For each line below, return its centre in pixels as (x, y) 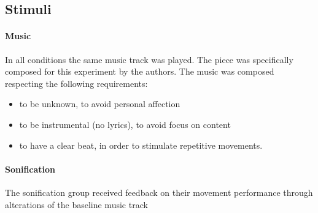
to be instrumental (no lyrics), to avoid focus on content (125, 124)
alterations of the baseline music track (76, 204)
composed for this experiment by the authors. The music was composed (140, 71)
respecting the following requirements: (76, 83)
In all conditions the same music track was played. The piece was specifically (149, 59)
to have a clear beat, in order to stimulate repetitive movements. (141, 145)
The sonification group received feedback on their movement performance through (159, 192)
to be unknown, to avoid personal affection (100, 104)
